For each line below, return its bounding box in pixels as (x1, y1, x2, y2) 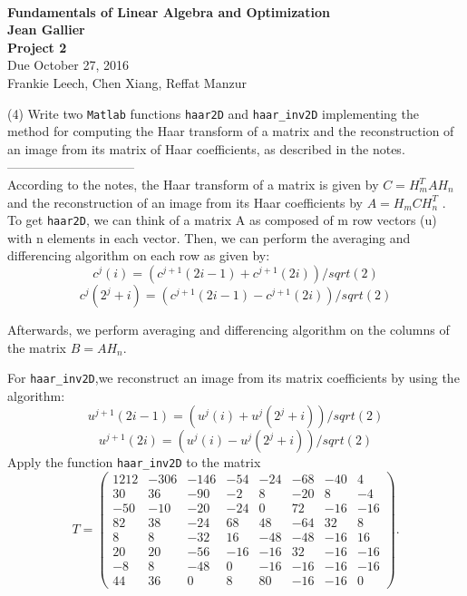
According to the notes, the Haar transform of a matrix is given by (7, 175, 379, 193)
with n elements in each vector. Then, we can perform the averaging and (7, 228, 411, 247)
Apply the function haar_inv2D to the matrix (7, 453, 261, 472)
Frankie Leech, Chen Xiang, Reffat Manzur (7, 73, 247, 92)
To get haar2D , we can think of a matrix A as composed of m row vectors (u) (7, 210, 437, 230)
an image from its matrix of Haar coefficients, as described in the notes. (7, 139, 405, 158)
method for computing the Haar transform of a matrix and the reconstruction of (7, 122, 454, 141)
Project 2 (7, 37, 67, 56)
